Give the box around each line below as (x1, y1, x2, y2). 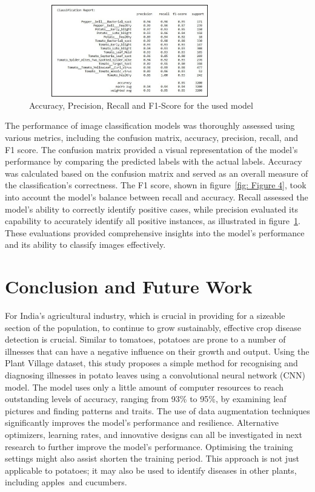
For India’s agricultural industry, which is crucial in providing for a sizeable (5, 309, 285, 322)
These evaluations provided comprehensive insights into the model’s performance (5, 226, 305, 239)
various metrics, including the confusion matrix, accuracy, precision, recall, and (5, 131, 298, 143)
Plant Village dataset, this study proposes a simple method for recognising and (5, 357, 298, 369)
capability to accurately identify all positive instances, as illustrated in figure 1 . (5, 214, 300, 227)
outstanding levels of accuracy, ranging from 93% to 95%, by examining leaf (5, 392, 287, 405)
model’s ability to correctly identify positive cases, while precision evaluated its (5, 202, 298, 215)
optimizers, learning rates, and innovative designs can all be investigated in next (5, 428, 302, 440)
